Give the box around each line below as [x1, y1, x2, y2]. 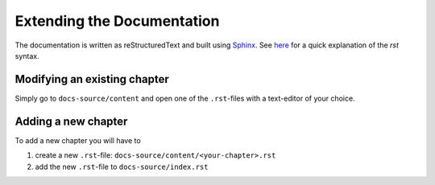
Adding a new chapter [14, 114, 128, 128]
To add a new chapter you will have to [14, 135, 141, 145]
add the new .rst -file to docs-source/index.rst [35, 162, 209, 171]
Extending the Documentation [14, 12, 220, 30]
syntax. [14, 51, 39, 60]
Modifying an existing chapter [14, 72, 169, 86]
